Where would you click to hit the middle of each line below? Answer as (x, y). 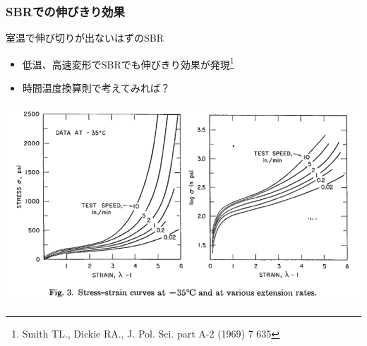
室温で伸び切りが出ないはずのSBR (85, 38)
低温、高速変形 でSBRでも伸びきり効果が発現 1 (128, 63)
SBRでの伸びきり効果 (65, 11)
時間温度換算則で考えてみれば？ (96, 88)
